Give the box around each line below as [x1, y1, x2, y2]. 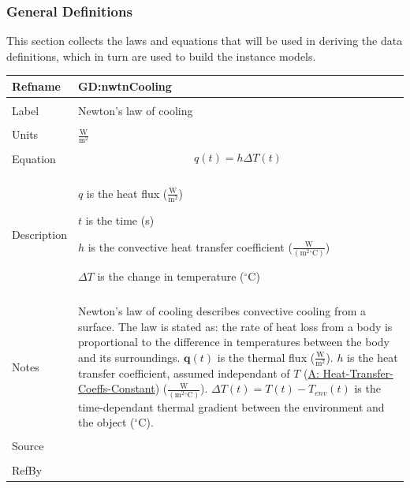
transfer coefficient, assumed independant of [77, 364, 290, 381]
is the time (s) [85, 211, 155, 228]
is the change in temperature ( [97, 267, 244, 284]
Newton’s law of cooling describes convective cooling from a [77, 302, 366, 319]
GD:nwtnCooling [77, 77, 172, 94]
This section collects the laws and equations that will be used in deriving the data [6, 32, 403, 49]
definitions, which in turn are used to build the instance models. [6, 47, 316, 64]
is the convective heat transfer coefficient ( [88, 238, 293, 255]
